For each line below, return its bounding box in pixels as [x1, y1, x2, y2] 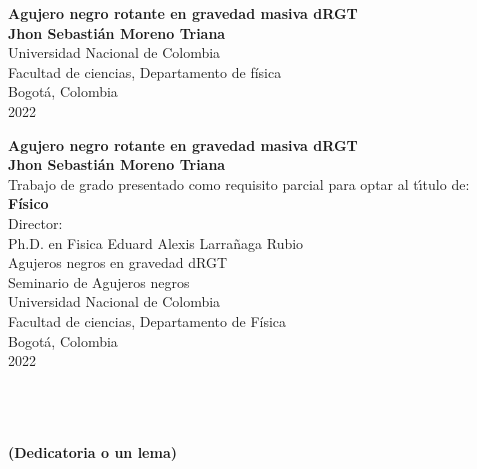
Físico [8, 193, 49, 214]
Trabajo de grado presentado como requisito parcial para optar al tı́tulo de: [8, 173, 470, 194]
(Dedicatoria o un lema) [8, 442, 177, 463]
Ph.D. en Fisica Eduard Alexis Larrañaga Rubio [8, 232, 304, 253]
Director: [8, 212, 63, 233]
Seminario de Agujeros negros [8, 271, 190, 292]
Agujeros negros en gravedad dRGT [8, 252, 228, 273]
